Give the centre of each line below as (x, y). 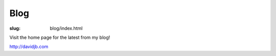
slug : (15, 28)
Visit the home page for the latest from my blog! (60, 37)
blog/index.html (66, 28)
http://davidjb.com (29, 47)
